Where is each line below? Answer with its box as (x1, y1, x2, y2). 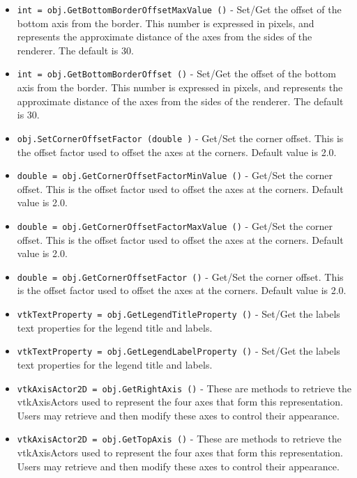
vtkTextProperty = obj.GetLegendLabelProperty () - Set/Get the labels (17, 344, 340, 358)
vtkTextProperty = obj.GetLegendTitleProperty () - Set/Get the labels (17, 307, 340, 321)
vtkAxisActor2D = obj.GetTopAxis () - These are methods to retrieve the (17, 431, 342, 446)
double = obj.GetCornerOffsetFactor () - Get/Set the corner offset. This (17, 269, 344, 284)
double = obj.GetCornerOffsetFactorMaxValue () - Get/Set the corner (17, 218, 333, 233)
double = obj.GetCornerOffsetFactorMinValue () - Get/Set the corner (17, 168, 333, 183)
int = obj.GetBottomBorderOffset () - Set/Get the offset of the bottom (17, 66, 336, 81)
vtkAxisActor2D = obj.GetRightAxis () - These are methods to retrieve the (17, 380, 352, 395)
